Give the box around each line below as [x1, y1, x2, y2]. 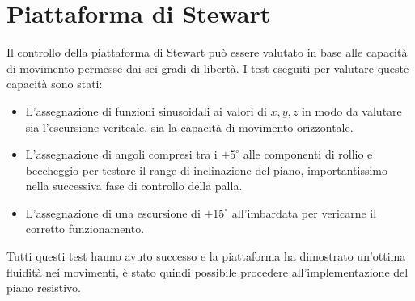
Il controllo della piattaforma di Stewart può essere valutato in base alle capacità [6, 44, 408, 61]
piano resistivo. [6, 279, 81, 296]
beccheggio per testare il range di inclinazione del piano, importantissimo [25, 161, 388, 178]
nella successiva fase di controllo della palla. [25, 177, 243, 194]
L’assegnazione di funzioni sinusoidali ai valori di [25, 102, 267, 119]
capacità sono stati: [6, 75, 103, 92]
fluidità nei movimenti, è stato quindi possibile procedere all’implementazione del [6, 263, 409, 280]
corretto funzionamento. [25, 220, 145, 237]
